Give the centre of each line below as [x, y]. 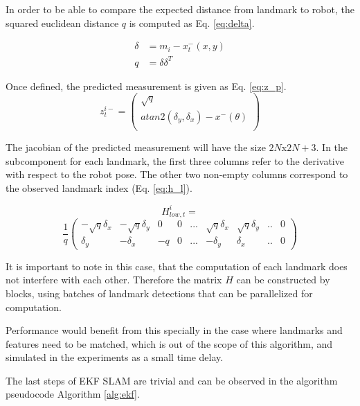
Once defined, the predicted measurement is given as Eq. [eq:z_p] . [146, 86]
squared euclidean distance [62, 23]
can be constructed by [283, 280]
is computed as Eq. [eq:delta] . [192, 23]
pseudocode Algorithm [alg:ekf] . [73, 394]
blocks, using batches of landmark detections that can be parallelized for [159, 293]
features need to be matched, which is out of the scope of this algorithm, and [169, 343]
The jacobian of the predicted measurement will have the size [136, 147]
